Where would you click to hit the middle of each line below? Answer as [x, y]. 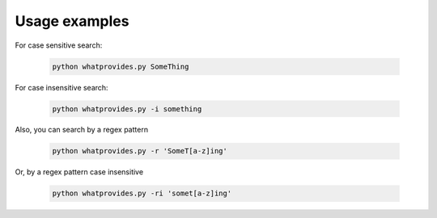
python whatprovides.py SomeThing [121, 66]
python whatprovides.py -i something [127, 109]
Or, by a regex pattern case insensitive [79, 172]
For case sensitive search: [59, 45]
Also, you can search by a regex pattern [82, 130]
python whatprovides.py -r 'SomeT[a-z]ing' [140, 151]
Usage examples [72, 21]
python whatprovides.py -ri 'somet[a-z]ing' [142, 193]
